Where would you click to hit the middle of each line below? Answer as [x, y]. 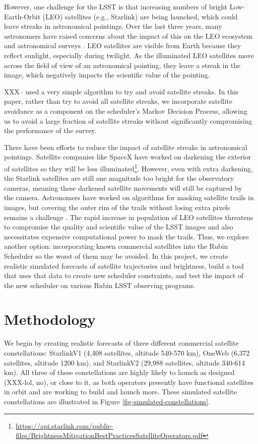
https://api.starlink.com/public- [64, 425]
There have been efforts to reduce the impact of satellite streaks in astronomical [126, 147]
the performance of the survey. [50, 130]
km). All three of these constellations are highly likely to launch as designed [119, 372]
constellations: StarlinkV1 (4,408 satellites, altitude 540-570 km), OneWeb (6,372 [127, 353]
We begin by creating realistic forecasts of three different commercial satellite [121, 343]
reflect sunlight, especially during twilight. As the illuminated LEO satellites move [129, 55]
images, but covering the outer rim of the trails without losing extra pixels [117, 207]
